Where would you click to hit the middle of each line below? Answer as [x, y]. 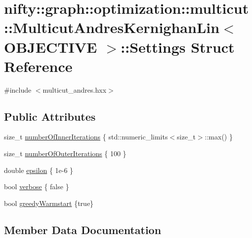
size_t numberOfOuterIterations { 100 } [65, 153]
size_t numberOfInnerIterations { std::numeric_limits [86, 137]
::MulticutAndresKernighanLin [112, 27]
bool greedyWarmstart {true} [49, 203]
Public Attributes [50, 116]
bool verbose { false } [37, 187]
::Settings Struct [178, 47]
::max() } [219, 137]
